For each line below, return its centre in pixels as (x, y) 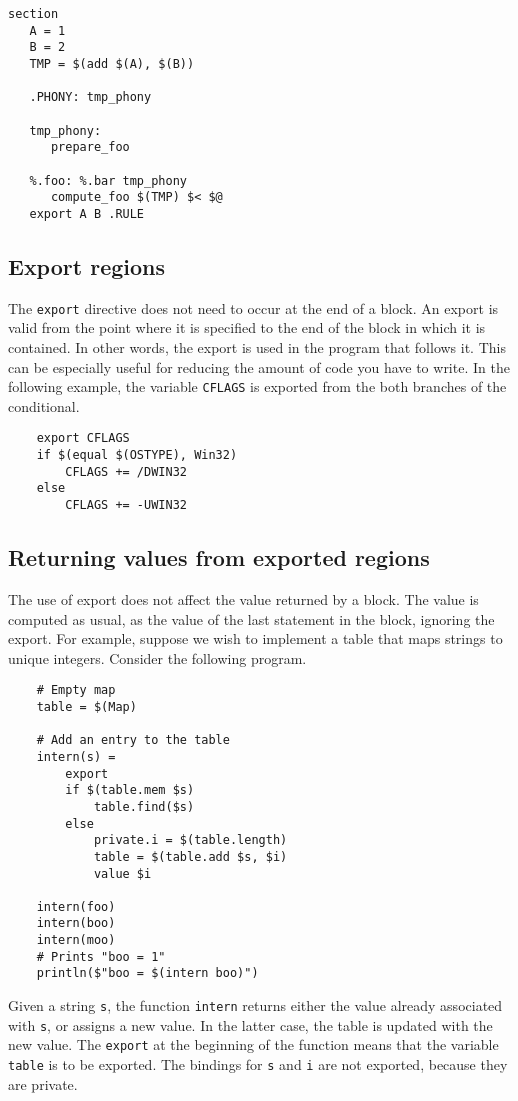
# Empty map (76, 690)
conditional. (44, 405)
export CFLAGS (83, 438)
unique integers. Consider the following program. (157, 657)
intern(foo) (76, 906)
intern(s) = (76, 756)
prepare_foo (90, 147)
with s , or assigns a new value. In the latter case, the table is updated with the (250, 1024)
